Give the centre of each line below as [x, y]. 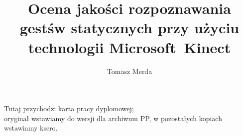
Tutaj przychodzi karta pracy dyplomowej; [69, 108]
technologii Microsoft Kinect [129, 47]
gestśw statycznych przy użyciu [129, 28]
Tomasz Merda [129, 71]
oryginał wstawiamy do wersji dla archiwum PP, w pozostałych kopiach [113, 118]
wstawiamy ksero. [31, 128]
